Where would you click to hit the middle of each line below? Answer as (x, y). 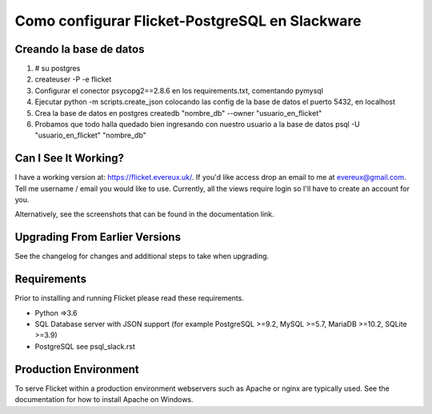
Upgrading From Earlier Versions (98, 237)
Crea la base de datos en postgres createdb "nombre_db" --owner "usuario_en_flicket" (178, 113)
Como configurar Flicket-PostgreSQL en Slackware (188, 21)
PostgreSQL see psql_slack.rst (85, 346)
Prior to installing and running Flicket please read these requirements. (129, 298)
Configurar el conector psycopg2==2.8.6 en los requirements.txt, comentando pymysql (179, 90)
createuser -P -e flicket (73, 79)
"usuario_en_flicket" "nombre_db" (91, 135)
